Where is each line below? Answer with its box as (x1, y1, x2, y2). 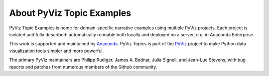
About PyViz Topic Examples (9, 7, 132, 18)
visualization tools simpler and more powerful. (9, 48, 104, 54)
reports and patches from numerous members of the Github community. (9, 64, 157, 70)
